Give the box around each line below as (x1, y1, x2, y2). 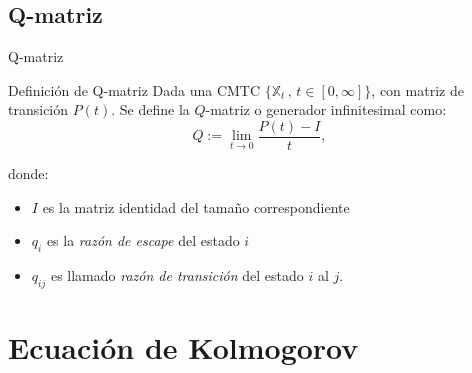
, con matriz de (371, 79, 464, 100)
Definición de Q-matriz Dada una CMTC (8, 79, 261, 100)
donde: (8, 163, 49, 184)
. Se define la (111, 99, 190, 120)
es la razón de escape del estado (46, 230, 240, 251)
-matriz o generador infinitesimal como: (205, 99, 447, 120)
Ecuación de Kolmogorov (8, 327, 359, 368)
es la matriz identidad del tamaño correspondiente (42, 196, 350, 217)
